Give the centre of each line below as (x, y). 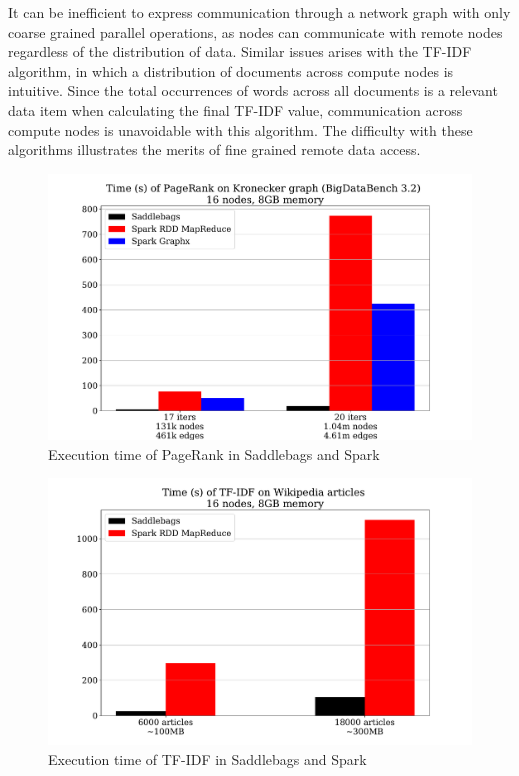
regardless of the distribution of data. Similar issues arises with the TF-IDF (240, 51)
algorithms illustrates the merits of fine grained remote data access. (214, 149)
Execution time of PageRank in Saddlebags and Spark (214, 453)
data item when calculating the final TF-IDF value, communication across (235, 109)
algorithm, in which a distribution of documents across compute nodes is (231, 70)
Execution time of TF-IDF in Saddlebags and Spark (207, 758)
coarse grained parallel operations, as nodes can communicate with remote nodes (255, 31)
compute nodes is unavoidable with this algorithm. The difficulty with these (240, 129)
